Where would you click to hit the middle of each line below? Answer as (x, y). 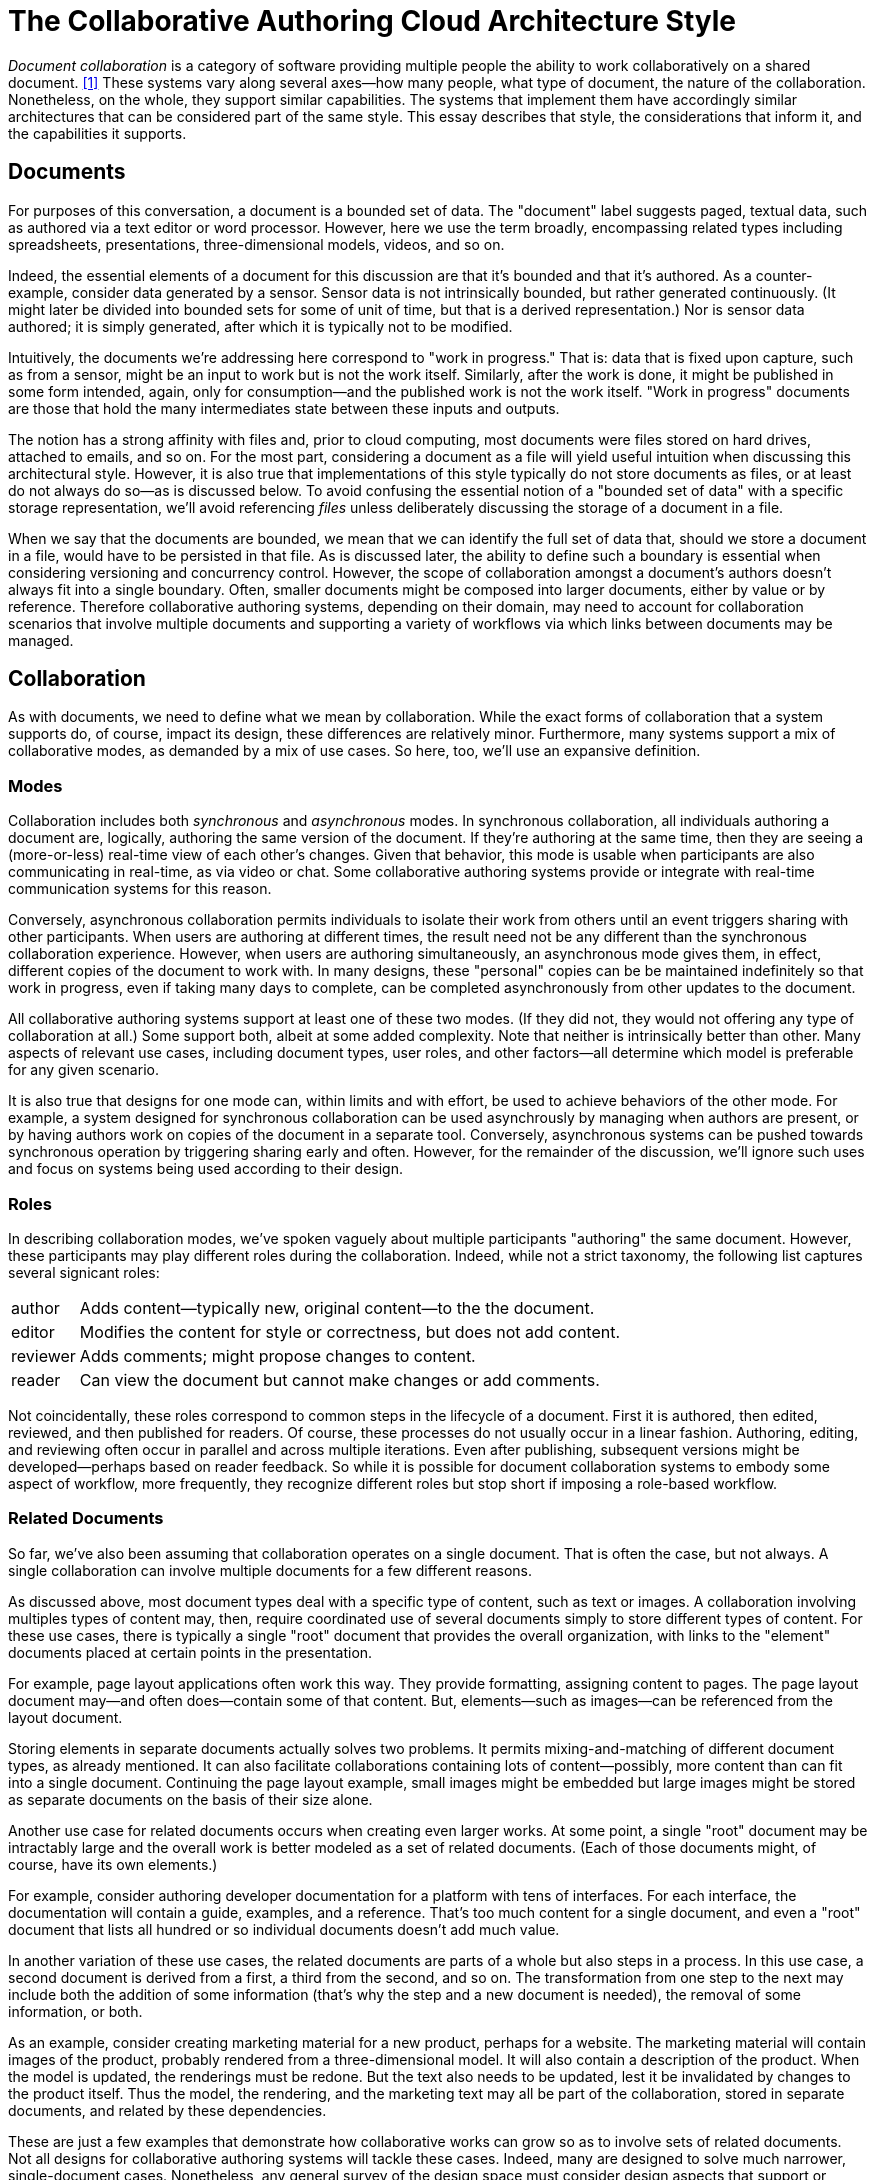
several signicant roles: (84, 1272)
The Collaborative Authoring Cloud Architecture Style (372, 21)
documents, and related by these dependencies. (167, 2110)
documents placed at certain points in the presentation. (190, 1652)
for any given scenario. (83, 1070)
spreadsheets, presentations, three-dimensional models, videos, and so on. (256, 244)
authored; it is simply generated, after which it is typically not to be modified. (260, 326)
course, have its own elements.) (113, 1864)
